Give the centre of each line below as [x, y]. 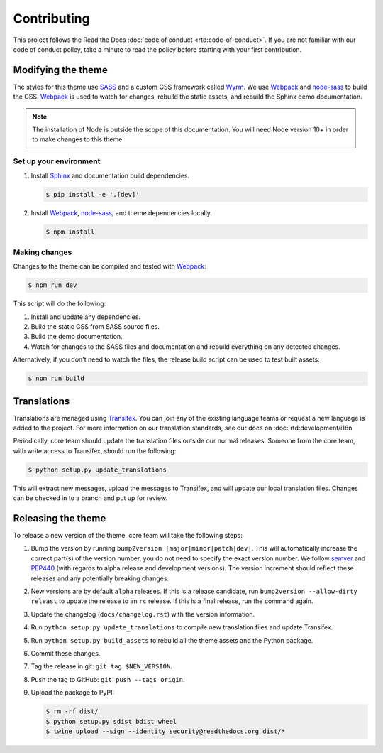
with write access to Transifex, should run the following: [95, 450]
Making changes [43, 252]
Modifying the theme [60, 70]
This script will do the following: [60, 304]
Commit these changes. [66, 653]
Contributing [51, 18]
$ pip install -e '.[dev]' [93, 194]
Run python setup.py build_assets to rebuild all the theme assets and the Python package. [172, 640]
